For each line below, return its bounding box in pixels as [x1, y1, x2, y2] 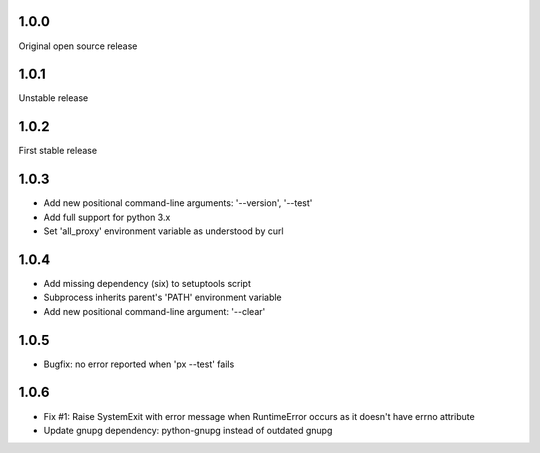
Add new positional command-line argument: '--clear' [43, 305, 266, 317]
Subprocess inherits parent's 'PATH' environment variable [43, 291, 282, 304]
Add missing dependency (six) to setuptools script [43, 277, 252, 289]
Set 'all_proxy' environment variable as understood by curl [43, 225, 284, 237]
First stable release [18, 145, 98, 157]
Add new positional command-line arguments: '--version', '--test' [43, 197, 313, 209]
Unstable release [18, 92, 89, 104]
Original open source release [18, 40, 138, 52]
